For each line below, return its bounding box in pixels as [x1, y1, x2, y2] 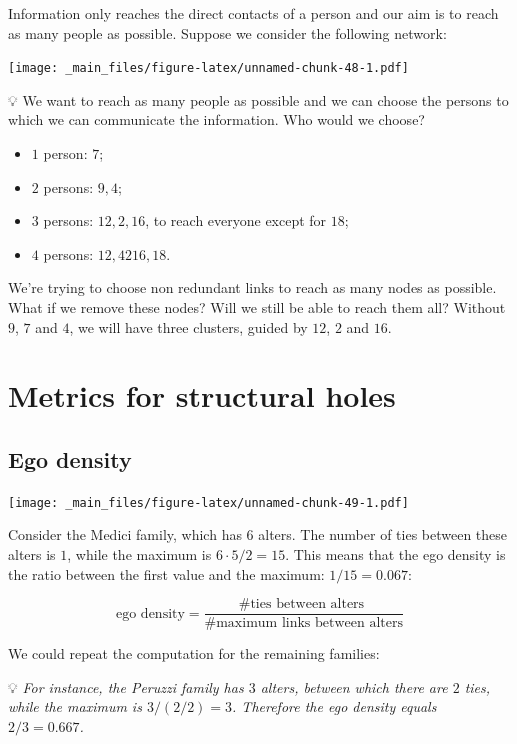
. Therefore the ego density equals [232, 696, 437, 717]
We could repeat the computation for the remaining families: [8, 643, 380, 664]
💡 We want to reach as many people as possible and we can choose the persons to [8, 89, 509, 110]
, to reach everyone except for [145, 210, 327, 231]
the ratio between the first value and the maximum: [8, 563, 325, 584]
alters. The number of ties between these [258, 524, 508, 545]
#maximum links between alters [204, 616, 404, 631]
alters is [8, 544, 56, 565]
